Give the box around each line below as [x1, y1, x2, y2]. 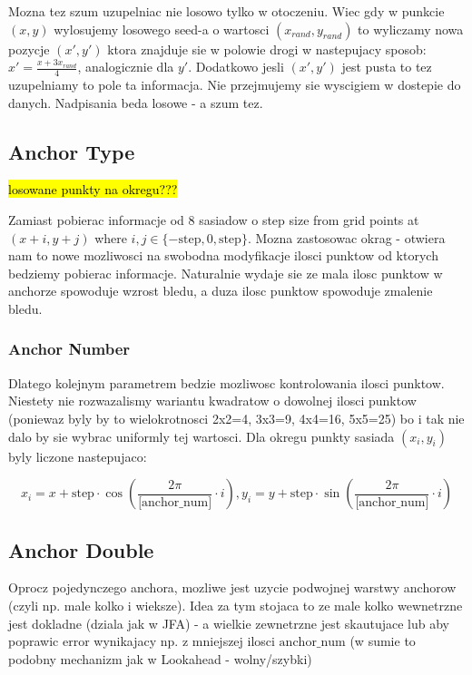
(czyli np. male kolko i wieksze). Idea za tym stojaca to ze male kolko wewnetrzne [8, 595, 463, 614]
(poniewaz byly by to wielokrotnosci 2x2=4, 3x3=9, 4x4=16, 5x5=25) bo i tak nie [8, 408, 465, 427]
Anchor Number [8, 337, 131, 360]
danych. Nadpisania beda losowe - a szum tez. [8, 93, 263, 112]
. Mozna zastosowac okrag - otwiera [247, 228, 446, 247]
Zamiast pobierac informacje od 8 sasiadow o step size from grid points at [8, 210, 419, 229]
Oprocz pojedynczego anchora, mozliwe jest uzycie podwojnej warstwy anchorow [8, 578, 457, 597]
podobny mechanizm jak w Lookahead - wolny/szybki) [8, 649, 312, 668]
